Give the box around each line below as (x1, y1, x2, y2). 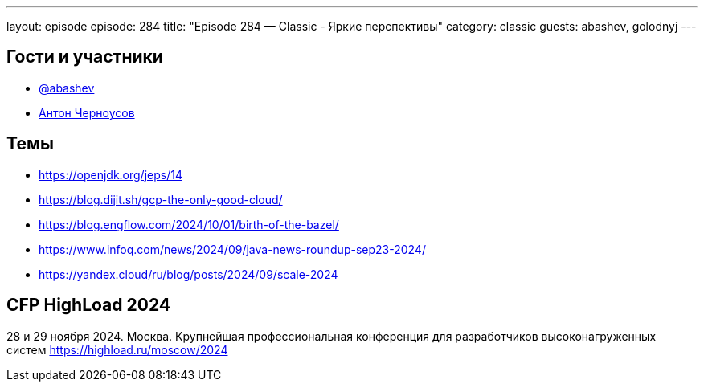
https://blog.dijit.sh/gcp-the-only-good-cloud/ (39, 192, 283, 206)
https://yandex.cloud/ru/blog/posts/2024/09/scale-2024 (39, 267, 338, 281)
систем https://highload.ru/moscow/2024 (6, 342, 228, 357)
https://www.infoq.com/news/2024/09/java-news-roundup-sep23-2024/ (39, 242, 426, 256)
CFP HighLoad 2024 (6, 295, 171, 316)
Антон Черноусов (39, 105, 135, 120)
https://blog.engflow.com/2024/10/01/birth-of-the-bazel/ (39, 217, 339, 231)
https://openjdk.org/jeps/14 (39, 167, 182, 182)
